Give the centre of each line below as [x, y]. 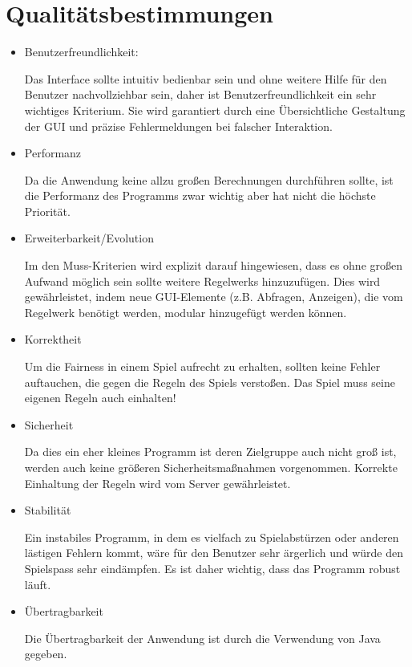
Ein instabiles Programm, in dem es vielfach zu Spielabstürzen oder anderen [212, 537]
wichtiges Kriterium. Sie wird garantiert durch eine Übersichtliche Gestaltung [215, 110]
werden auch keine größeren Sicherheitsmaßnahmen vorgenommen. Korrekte [211, 467]
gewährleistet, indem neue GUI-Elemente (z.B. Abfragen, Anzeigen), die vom [214, 297]
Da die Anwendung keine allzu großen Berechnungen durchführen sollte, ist [209, 179]
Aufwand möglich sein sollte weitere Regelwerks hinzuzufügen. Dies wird [202, 281]
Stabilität [48, 510]
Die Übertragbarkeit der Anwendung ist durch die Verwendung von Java [202, 638]
